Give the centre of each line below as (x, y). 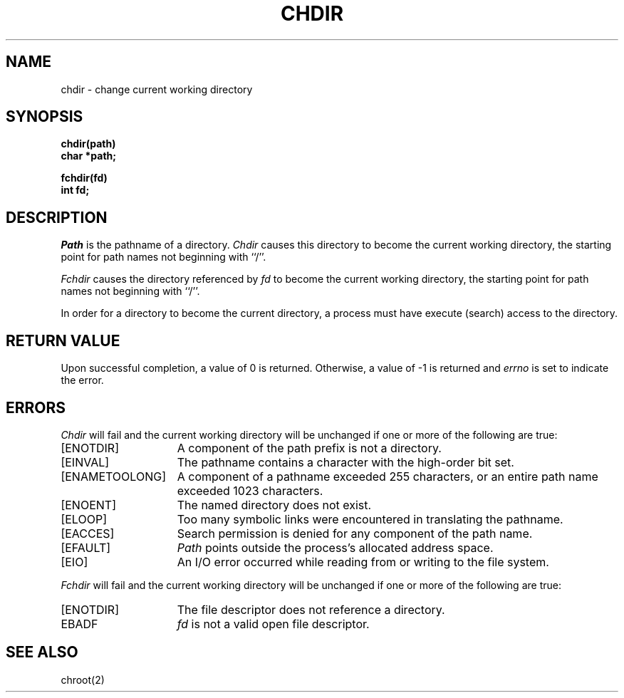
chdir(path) (88, 144)
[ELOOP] (84, 519)
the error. (82, 380)
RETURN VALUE (63, 340)
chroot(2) (83, 679)
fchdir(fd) (84, 178)
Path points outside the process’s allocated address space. (335, 547)
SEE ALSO (42, 652)
